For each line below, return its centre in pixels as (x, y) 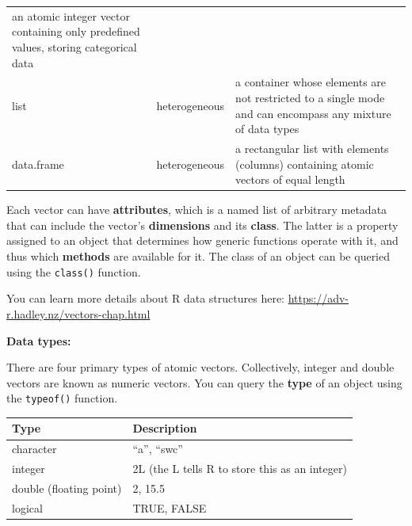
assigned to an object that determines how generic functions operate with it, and (202, 240)
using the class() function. (74, 271)
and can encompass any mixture (313, 113)
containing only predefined (76, 31)
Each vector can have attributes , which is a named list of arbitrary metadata (197, 210)
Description (165, 428)
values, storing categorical (74, 46)
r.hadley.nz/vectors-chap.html (78, 313)
